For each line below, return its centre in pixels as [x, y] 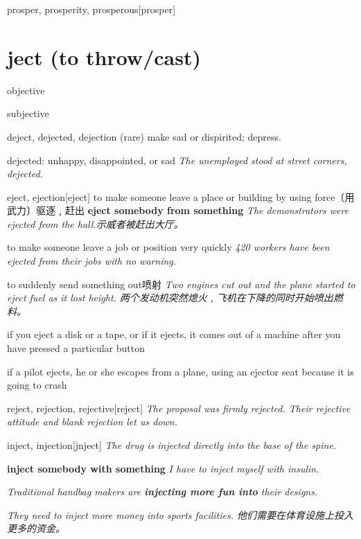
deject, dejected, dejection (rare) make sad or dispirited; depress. [144, 136]
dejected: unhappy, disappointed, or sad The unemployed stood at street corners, [177, 160]
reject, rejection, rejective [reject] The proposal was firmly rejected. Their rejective [179, 408]
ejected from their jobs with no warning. [92, 261]
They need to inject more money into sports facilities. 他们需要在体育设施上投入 [180, 514]
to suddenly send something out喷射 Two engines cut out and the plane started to [181, 284]
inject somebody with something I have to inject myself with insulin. [163, 468]
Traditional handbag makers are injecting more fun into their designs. [162, 492]
